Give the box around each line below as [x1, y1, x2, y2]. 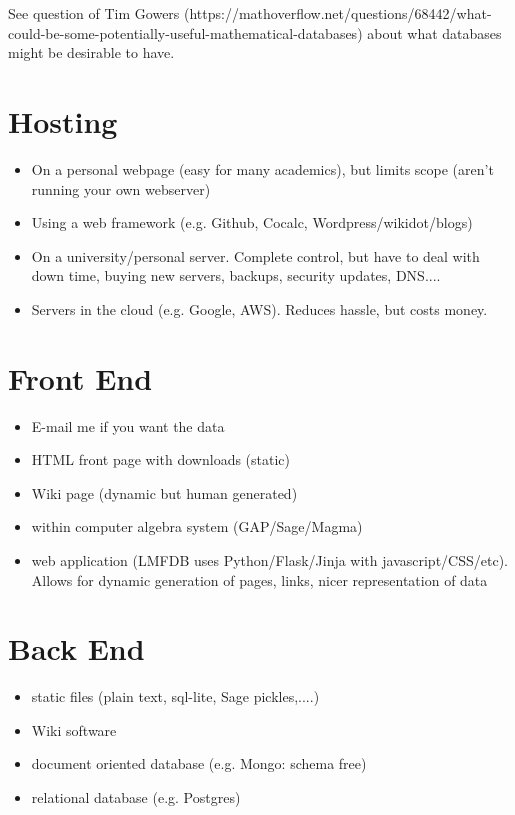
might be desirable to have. [8, 42, 175, 63]
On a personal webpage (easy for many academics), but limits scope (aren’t [31, 158, 494, 179]
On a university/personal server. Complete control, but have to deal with [31, 245, 480, 266]
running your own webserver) [31, 178, 211, 199]
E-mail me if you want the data [31, 415, 225, 436]
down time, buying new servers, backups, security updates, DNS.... [31, 265, 441, 286]
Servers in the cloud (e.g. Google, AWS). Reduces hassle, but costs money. [31, 298, 488, 319]
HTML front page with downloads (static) [31, 449, 291, 470]
